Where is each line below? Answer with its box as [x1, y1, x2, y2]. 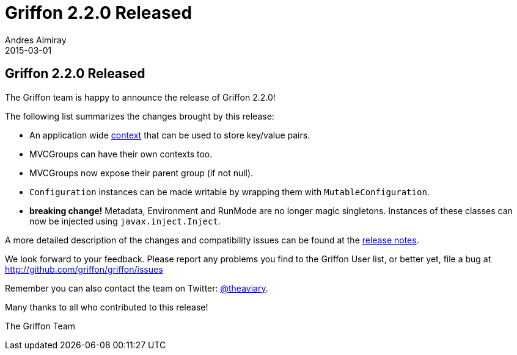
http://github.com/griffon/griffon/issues [5, 264, 163, 274]
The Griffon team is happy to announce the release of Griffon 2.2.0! [5, 91, 276, 102]
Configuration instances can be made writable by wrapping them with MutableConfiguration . [29, 186, 430, 197]
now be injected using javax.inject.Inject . [29, 215, 221, 226]
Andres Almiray [5, 34, 67, 45]
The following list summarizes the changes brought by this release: [5, 110, 274, 121]
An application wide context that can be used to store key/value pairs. [29, 129, 310, 140]
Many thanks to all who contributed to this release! [5, 301, 208, 312]
